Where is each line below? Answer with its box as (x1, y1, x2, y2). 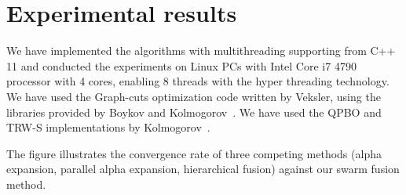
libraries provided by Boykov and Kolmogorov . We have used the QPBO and (6, 103, 382, 120)
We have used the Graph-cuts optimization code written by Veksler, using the (6, 88, 381, 104)
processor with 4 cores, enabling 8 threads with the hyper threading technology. (6, 73, 390, 89)
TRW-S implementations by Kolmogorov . (6, 119, 210, 135)
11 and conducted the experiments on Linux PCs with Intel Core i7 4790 (6, 57, 357, 74)
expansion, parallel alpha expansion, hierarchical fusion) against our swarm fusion (6, 161, 400, 177)
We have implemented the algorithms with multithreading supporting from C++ (6, 42, 396, 59)
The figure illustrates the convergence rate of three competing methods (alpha (6, 145, 382, 161)
